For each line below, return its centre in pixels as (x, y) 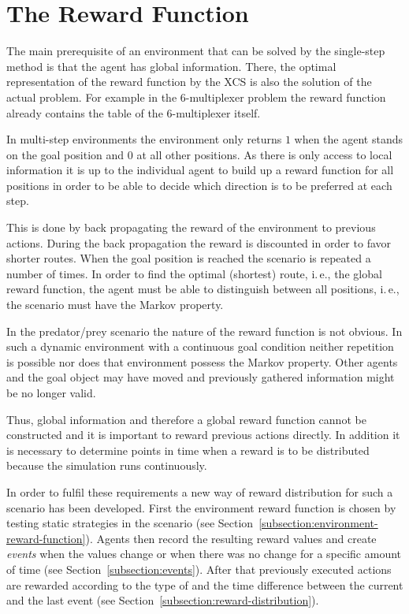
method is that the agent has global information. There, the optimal (171, 66)
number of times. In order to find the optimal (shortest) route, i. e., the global (194, 273)
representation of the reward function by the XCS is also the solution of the (189, 82)
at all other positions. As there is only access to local (264, 154)
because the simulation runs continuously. (107, 465)
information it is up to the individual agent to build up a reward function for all (200, 170)
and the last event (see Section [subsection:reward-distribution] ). (163, 600)
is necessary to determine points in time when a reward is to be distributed (188, 450)
